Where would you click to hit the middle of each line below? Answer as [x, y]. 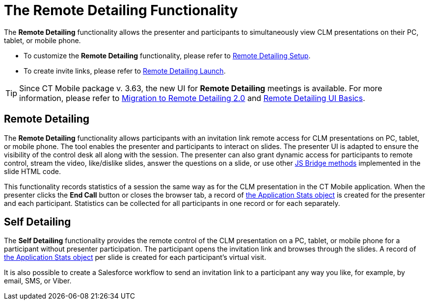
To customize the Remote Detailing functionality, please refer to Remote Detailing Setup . [167, 55]
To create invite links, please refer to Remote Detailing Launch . [125, 71]
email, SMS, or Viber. [38, 281]
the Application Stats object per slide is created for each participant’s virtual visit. [135, 257]
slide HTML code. [32, 171]
